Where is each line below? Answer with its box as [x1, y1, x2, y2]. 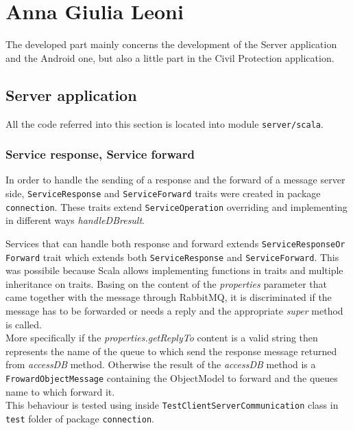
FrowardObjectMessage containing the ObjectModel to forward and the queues [5, 370, 338, 385]
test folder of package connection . [5, 411, 154, 425]
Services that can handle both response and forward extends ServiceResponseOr [5, 236, 345, 250]
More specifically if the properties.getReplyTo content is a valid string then [5, 330, 318, 345]
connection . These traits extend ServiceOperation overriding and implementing [5, 199, 348, 214]
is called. [5, 317, 42, 331]
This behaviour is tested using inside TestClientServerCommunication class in [5, 398, 339, 412]
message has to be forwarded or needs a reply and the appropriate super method [5, 303, 343, 317]
